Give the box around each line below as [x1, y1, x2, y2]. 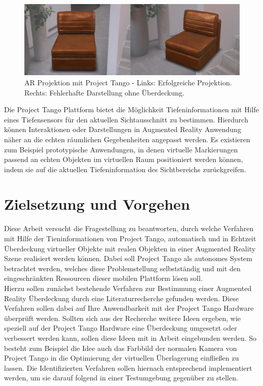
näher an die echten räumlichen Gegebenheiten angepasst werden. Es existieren [4, 134, 250, 144]
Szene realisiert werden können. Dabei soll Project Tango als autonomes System [4, 253, 252, 264]
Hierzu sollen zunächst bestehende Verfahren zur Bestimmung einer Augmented [4, 282, 252, 293]
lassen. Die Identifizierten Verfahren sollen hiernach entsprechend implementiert [4, 362, 252, 373]
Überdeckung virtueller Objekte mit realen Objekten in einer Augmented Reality [4, 243, 256, 253]
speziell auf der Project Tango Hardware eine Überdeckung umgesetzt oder [4, 323, 237, 333]
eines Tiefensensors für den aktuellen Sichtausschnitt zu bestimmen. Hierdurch [4, 114, 248, 124]
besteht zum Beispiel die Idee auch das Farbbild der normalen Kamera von [4, 342, 237, 353]
